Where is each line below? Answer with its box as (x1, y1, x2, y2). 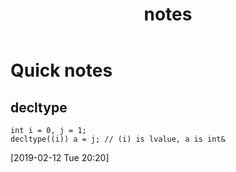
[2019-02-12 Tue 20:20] (10, 152, 110, 163)
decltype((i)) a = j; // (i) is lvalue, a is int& (10, 134, 226, 144)
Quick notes (10, 59, 113, 82)
